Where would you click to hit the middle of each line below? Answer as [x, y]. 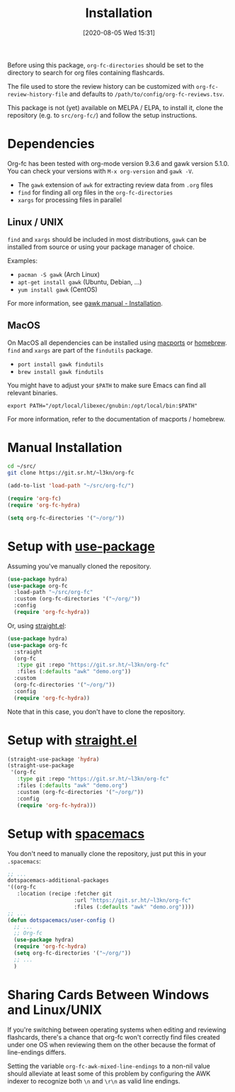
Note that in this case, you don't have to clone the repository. [96, 712]
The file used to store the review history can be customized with [101, 86]
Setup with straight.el [72, 740]
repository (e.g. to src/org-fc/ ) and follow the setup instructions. [102, 115]
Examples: [22, 260]
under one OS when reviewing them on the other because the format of [111, 1044]
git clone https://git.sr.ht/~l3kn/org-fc [71, 473]
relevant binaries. [33, 392]
